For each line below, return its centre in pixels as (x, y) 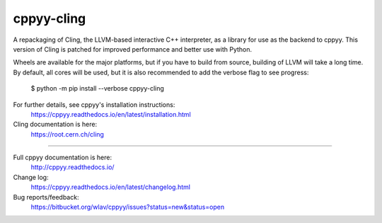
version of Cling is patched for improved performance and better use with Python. (133, 49)
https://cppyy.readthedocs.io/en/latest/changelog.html (111, 187)
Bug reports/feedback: (46, 197)
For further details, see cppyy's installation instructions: (94, 104)
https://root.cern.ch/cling (67, 134)
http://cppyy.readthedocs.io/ (73, 167)
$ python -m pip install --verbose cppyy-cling (97, 88)
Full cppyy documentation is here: (63, 158)
